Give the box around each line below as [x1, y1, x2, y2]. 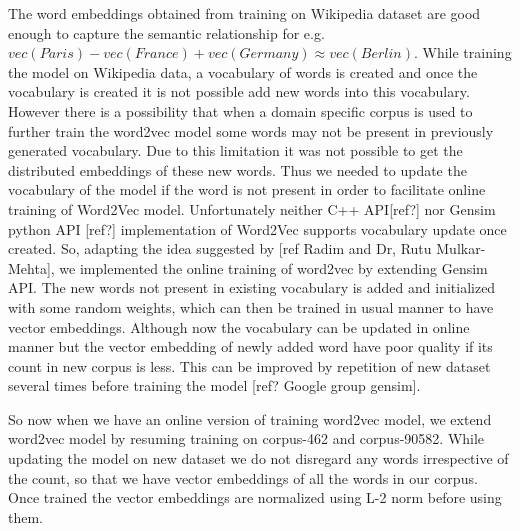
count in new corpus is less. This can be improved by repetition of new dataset [8, 355, 491, 376]
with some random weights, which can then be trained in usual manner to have [8, 296, 494, 317]
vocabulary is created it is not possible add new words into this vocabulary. [8, 81, 470, 102]
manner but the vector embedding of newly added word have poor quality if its [8, 336, 493, 357]
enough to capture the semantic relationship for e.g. [8, 22, 325, 43]
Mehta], [8, 257, 55, 278]
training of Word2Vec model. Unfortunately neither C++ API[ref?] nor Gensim [8, 198, 496, 219]
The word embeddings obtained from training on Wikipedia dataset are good [8, 3, 481, 23]
